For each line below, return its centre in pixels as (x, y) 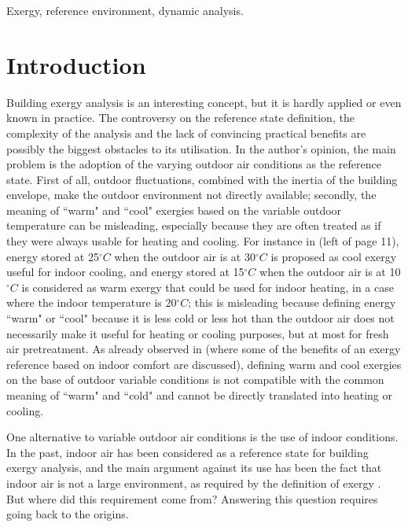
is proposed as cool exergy (334, 256)
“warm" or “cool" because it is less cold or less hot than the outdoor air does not (200, 318)
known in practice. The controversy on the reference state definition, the (180, 118)
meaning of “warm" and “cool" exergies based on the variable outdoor (174, 210)
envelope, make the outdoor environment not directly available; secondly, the (191, 195)
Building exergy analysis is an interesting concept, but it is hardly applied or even (204, 102)
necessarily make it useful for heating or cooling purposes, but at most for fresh (198, 333)
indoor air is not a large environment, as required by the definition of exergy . (194, 483)
